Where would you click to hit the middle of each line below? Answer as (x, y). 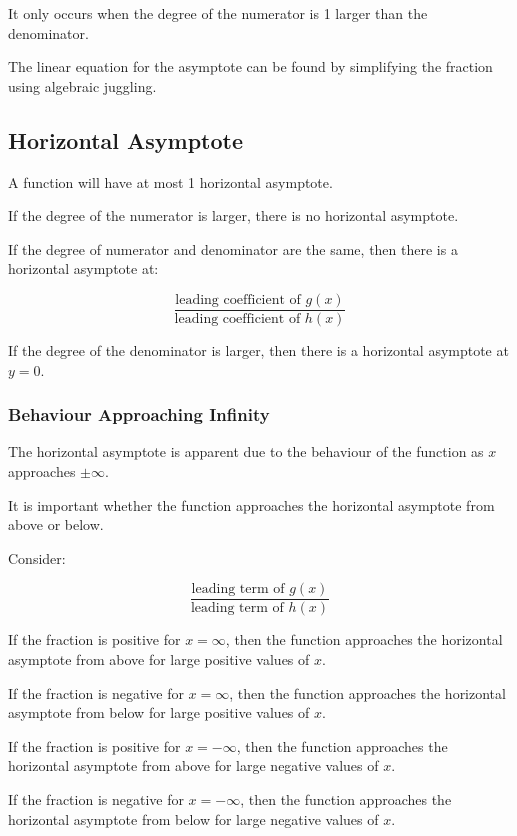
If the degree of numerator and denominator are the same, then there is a (233, 248)
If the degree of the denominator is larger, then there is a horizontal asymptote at (258, 350)
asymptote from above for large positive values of (159, 659)
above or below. (56, 524)
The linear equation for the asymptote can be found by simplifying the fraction (250, 66)
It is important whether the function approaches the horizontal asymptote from (251, 504)
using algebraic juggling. (82, 85)
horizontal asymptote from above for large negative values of (193, 765)
